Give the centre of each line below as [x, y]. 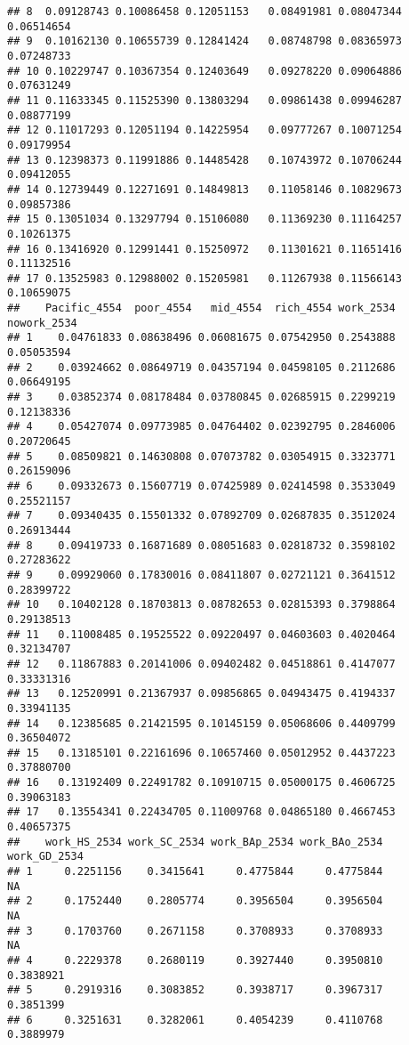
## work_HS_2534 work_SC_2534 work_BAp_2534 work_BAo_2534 [195, 842]
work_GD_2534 [45, 857]
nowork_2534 [42, 323]
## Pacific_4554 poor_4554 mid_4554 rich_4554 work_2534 [201, 308]
